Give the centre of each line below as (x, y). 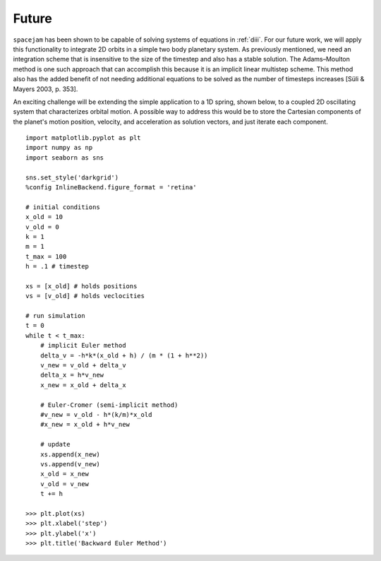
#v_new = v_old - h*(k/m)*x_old (96, 414)
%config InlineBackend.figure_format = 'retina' (111, 188)
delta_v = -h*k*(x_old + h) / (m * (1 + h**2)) (124, 355)
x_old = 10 (44, 217)
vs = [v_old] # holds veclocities (85, 296)
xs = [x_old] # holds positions (81, 286)
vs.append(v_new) (70, 464)
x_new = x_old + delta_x (83, 385)
